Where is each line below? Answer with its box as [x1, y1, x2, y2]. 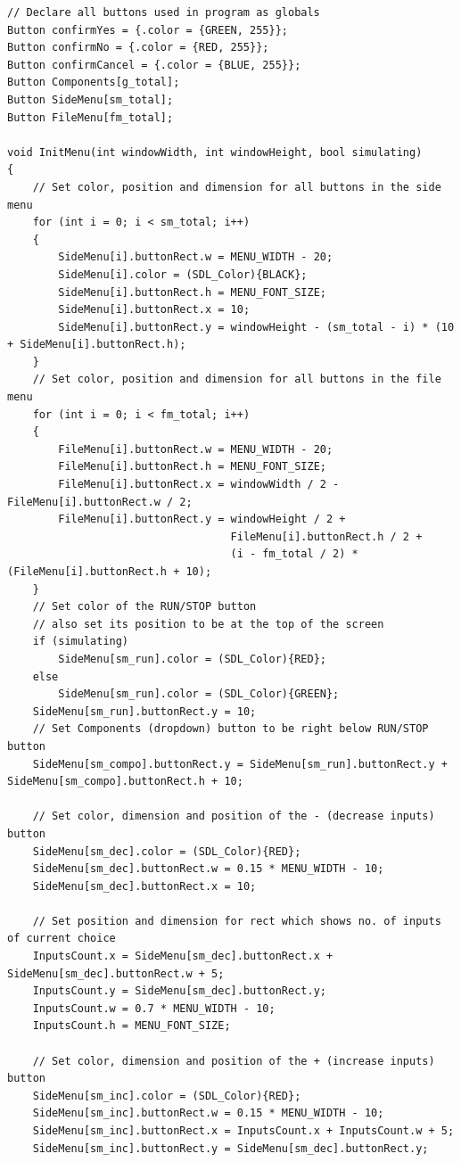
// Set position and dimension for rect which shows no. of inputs [32, 914, 441, 927]
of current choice [7, 932, 116, 945]
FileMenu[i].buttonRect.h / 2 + [230, 530, 423, 543]
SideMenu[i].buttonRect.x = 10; [58, 303, 251, 317]
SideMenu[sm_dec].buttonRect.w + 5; [7, 967, 225, 980]
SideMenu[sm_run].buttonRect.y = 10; [32, 705, 257, 718]
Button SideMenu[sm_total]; [7, 93, 174, 106]
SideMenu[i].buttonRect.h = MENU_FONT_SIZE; [58, 285, 326, 299]
